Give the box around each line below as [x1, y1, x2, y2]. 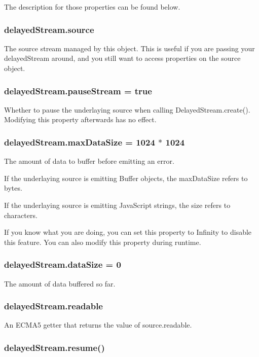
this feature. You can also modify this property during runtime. [4, 236, 201, 247]
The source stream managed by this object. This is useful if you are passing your [4, 43, 255, 53]
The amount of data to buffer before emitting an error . [4, 156, 174, 166]
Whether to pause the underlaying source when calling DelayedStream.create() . [4, 104, 250, 115]
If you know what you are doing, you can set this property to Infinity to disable [4, 227, 252, 237]
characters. [4, 209, 38, 220]
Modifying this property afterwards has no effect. [4, 114, 157, 125]
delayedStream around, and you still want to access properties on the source [4, 53, 241, 63]
